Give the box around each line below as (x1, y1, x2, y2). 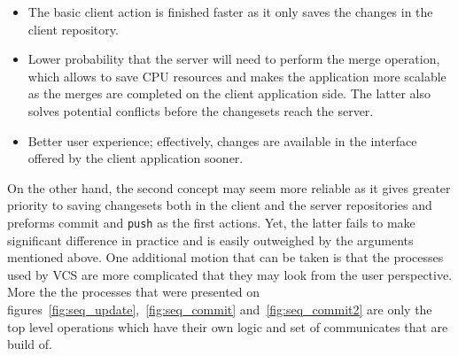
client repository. (27, 19, 119, 38)
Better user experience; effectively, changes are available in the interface (27, 131, 417, 150)
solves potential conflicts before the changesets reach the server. (27, 101, 374, 120)
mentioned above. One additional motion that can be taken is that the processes (7, 248, 444, 267)
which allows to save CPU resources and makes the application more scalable (27, 66, 446, 85)
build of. (7, 335, 52, 353)
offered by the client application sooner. (27, 149, 244, 167)
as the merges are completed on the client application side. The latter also (27, 84, 431, 103)
